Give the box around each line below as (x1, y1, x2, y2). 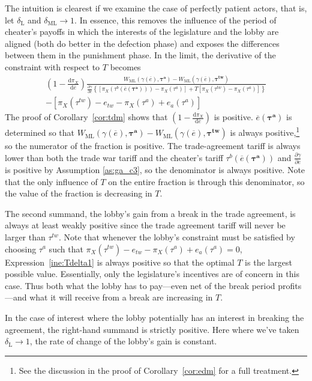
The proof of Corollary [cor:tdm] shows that (5, 111, 168, 123)
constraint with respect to (5, 60, 100, 73)
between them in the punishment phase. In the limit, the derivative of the (5, 49, 276, 61)
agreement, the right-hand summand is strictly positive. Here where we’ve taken (5, 323, 299, 335)
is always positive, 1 (230, 124, 300, 139)
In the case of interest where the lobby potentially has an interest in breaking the (5, 311, 304, 323)
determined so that (5, 126, 75, 139)
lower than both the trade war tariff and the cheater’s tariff (5, 151, 223, 163)
